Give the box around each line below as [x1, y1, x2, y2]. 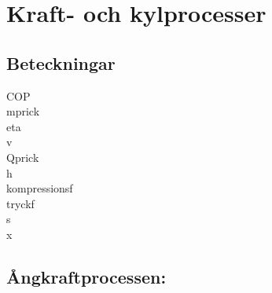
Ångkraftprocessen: [6, 264, 167, 288]
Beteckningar [6, 50, 116, 75]
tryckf [6, 195, 35, 211]
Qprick [6, 148, 39, 165]
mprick [6, 103, 40, 119]
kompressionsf [6, 180, 73, 196]
